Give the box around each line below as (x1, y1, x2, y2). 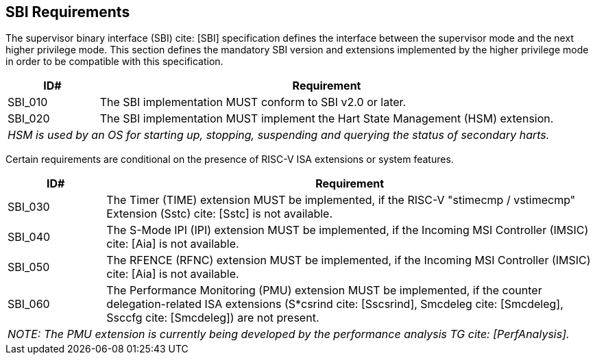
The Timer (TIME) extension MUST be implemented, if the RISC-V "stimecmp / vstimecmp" (106, 193, 576, 207)
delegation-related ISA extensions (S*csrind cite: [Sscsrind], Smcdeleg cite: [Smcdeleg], (106, 297, 563, 311)
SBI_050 (8, 260, 50, 274)
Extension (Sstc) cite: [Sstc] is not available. (106, 207, 333, 221)
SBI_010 (8, 95, 48, 110)
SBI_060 (8, 297, 50, 311)
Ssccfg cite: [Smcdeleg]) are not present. (106, 311, 319, 325)
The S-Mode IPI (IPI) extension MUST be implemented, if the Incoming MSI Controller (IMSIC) (106, 223, 589, 237)
